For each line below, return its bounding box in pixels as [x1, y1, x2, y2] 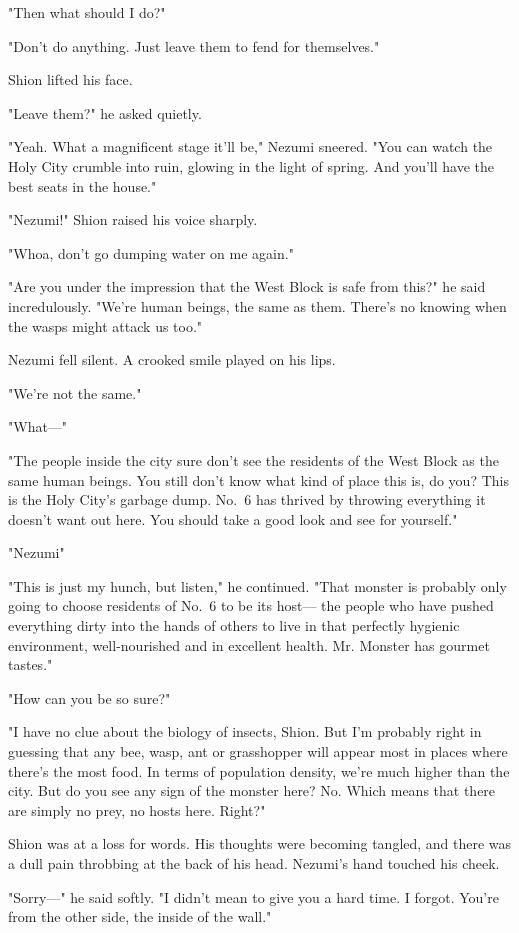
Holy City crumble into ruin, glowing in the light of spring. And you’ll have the [8, 155, 494, 176]
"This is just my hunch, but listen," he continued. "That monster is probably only [8, 575, 507, 596]
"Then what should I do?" [8, 2, 166, 22]
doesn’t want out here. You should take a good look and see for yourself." [8, 508, 458, 529]
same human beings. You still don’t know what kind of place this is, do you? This [8, 469, 509, 490]
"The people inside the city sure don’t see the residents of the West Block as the [8, 449, 499, 470]
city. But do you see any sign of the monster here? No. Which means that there [8, 780, 496, 801]
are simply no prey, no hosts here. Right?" [8, 799, 266, 820]
